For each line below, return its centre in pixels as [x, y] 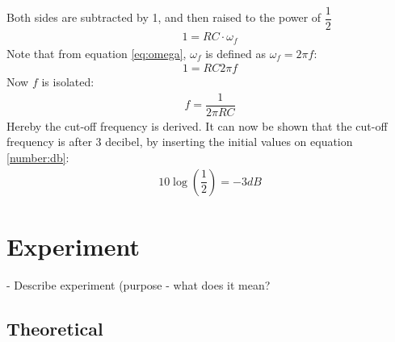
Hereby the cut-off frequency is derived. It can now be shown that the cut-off [197, 125]
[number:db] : [38, 158]
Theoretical [55, 328]
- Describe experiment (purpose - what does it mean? [139, 284]
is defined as [235, 53]
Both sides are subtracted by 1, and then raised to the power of [164, 17]
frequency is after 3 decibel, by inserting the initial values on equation [180, 142]
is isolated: [68, 82]
